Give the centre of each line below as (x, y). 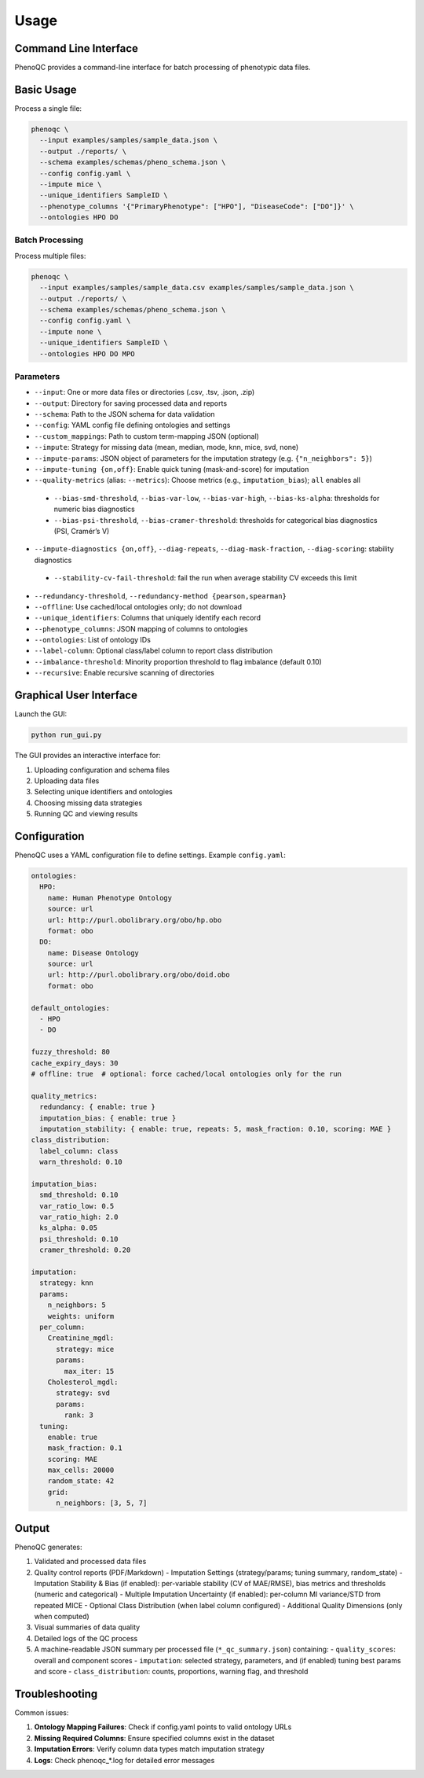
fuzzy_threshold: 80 (70, 1052)
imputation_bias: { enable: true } (108, 1118)
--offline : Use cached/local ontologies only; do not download (138, 606)
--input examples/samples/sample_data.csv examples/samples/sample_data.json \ (197, 288)
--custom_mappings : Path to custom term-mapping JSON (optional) (146, 436)
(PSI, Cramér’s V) (82, 531)
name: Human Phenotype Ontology (110, 898)
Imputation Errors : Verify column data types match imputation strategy (149, 1749)
